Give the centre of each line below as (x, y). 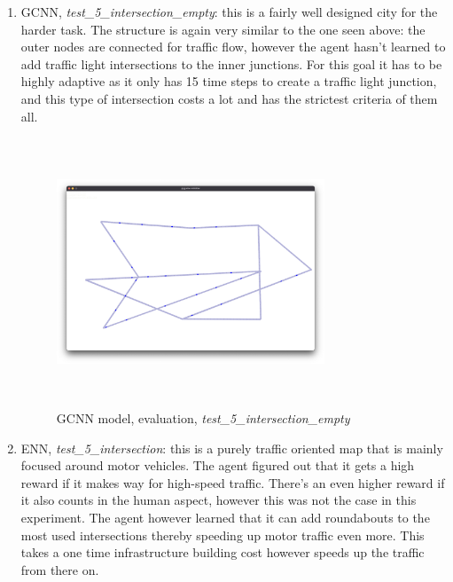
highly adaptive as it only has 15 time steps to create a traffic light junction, (229, 81)
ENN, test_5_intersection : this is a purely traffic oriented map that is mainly (232, 448)
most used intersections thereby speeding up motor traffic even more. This (223, 535)
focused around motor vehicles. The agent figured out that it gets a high (218, 465)
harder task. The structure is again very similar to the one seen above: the (223, 29)
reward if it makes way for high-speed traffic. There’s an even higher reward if (233, 482)
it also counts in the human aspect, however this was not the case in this (219, 500)
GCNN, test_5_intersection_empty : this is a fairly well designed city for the (229, 12)
